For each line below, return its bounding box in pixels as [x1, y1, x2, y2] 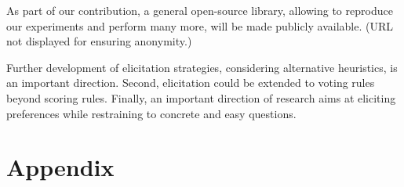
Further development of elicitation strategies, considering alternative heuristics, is [6, 59, 398, 75]
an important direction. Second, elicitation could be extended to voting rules [6, 74, 375, 91]
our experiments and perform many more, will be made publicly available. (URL [6, 17, 394, 34]
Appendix [6, 151, 115, 183]
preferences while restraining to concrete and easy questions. [6, 105, 297, 121]
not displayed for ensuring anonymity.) [6, 33, 192, 49]
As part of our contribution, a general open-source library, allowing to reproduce [6, 2, 393, 18]
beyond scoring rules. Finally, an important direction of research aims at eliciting [6, 89, 396, 106]
